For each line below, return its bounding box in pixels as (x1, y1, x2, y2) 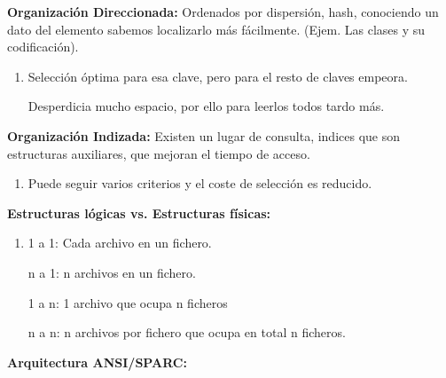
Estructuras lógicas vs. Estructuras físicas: (7, 203, 271, 222)
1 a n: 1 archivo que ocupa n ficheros (27, 293, 228, 311)
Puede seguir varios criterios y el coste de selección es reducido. (27, 174, 372, 193)
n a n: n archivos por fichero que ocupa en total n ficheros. (27, 323, 346, 342)
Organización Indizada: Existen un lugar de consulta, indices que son (7, 126, 401, 145)
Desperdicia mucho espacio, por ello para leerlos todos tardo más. (27, 97, 385, 115)
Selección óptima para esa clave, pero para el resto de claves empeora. (27, 67, 408, 85)
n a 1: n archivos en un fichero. (27, 263, 196, 281)
